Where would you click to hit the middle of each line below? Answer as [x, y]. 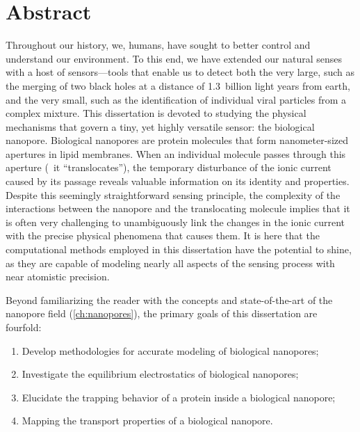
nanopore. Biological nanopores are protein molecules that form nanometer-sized [177, 140]
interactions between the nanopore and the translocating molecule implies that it [178, 208]
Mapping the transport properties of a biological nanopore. [147, 421]
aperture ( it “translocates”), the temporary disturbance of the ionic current [169, 167]
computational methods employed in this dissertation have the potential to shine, [179, 249]
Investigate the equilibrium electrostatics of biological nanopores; [160, 374]
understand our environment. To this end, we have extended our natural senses [174, 58]
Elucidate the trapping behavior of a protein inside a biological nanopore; [179, 397]
